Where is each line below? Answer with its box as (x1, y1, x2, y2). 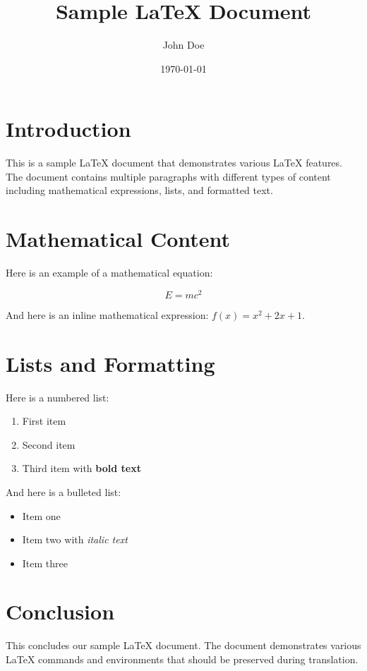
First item (22, 413, 66, 428)
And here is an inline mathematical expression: (6, 307, 209, 322)
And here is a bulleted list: (6, 484, 121, 499)
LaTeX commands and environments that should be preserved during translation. (6, 652, 359, 667)
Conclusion (6, 597, 115, 626)
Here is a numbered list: (6, 389, 109, 404)
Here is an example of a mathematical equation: (6, 265, 213, 280)
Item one (22, 508, 61, 523)
